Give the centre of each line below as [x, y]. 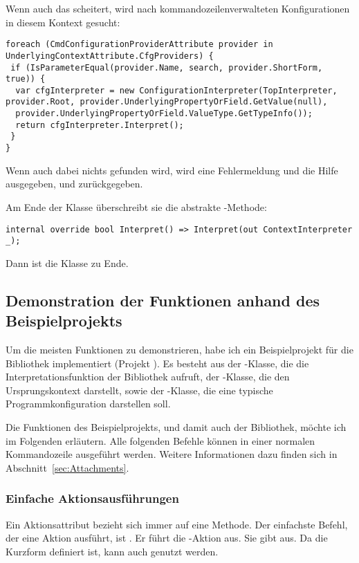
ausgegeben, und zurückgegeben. [74, 184]
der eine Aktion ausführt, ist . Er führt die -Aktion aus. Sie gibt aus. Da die [167, 538]
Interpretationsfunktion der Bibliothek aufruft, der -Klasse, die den [148, 377]
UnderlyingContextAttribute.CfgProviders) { [110, 56]
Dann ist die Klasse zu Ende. [67, 262]
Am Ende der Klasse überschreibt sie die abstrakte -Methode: [136, 206]
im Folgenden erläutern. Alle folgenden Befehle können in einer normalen [160, 440]
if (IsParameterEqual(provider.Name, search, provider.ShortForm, [167, 67]
